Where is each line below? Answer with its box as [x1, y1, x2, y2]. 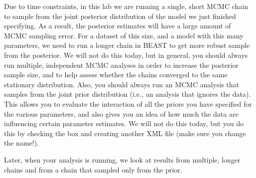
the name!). [4, 138, 39, 148]
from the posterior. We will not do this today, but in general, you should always [4, 49, 248, 60]
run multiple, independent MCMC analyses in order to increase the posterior [4, 59, 239, 70]
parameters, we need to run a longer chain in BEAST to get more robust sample [4, 40, 250, 50]
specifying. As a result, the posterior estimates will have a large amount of [4, 20, 231, 31]
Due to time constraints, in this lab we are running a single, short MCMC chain [4, 1, 248, 11]
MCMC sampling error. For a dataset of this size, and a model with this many [4, 30, 244, 40]
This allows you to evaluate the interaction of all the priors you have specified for [4, 98, 252, 109]
